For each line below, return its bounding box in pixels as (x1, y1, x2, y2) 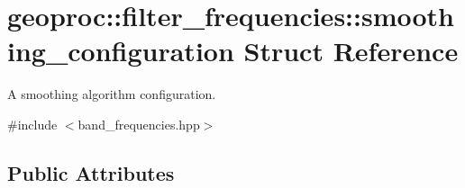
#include (7, 114, 58, 133)
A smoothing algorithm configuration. (7, 85, 216, 103)
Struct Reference (243, 32, 459, 69)
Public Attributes (7, 158, 175, 186)
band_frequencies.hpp (77, 114, 200, 133)
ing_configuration (7, 32, 234, 69)
